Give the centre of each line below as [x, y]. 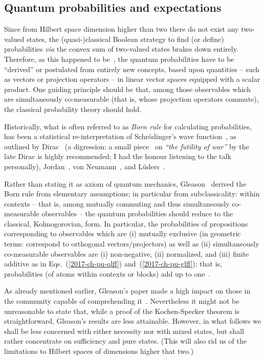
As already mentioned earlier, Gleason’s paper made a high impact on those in [127, 291]
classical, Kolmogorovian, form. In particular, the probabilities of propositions [126, 223]
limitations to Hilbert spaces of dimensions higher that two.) [99, 351]
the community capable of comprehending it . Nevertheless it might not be [122, 301]
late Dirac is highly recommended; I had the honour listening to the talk [118, 156]
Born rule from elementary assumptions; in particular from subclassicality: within [132, 194]
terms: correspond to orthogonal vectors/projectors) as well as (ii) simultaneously [132, 244]
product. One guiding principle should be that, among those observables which [127, 89]
